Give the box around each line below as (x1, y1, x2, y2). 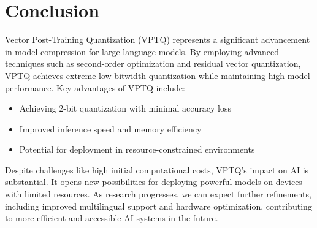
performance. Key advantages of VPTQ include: (5, 81, 185, 94)
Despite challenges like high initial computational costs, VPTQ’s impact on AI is (5, 163, 309, 176)
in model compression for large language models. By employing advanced (5, 45, 279, 58)
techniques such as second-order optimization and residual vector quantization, (5, 57, 301, 70)
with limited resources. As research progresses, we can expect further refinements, (5, 188, 311, 200)
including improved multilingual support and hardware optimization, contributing (5, 199, 312, 212)
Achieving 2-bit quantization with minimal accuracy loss (19, 102, 231, 115)
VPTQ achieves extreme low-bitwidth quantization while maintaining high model (5, 69, 310, 82)
